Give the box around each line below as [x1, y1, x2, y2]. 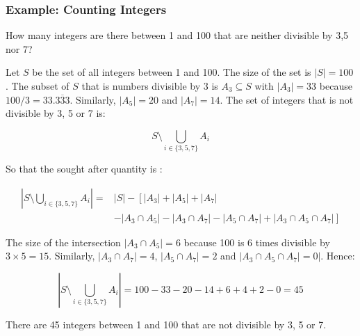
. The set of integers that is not [220, 92, 354, 106]
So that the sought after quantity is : [6, 161, 163, 176]
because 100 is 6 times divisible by [183, 234, 330, 249]
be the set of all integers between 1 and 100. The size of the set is [32, 65, 311, 79]
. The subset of [6, 79, 69, 93]
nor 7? [6, 41, 33, 56]
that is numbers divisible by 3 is [81, 79, 218, 93]
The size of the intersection [6, 234, 121, 249]
